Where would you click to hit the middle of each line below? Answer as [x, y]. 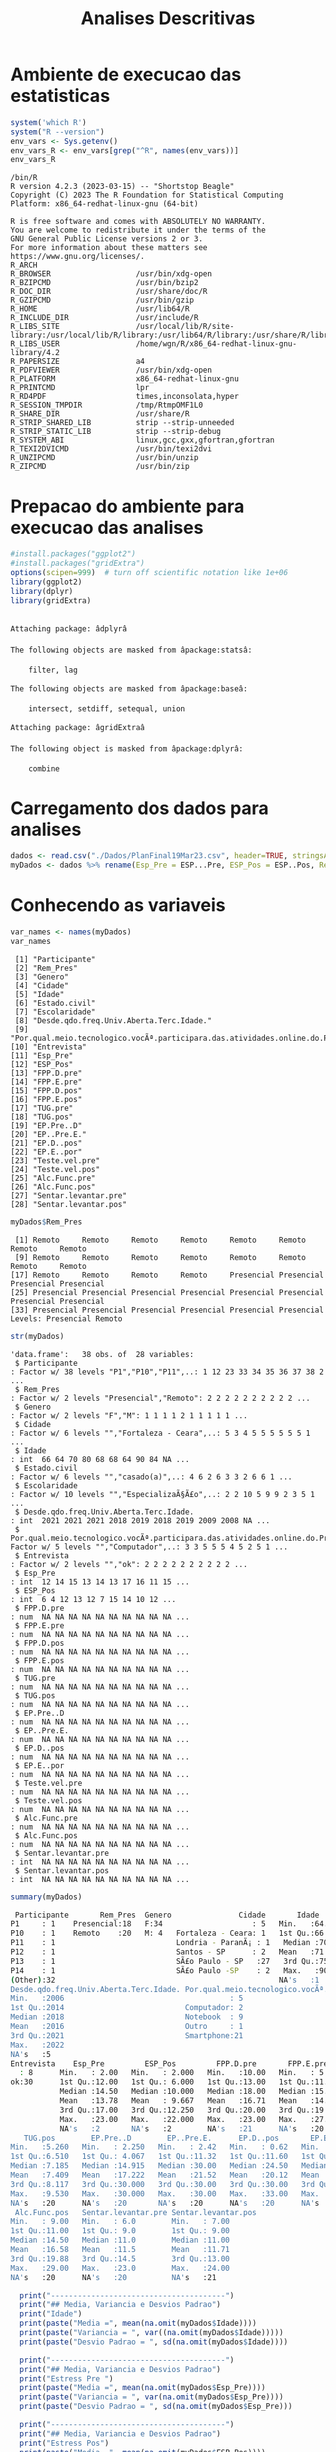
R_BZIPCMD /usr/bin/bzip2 [104, 283]
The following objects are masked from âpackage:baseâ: [129, 688]
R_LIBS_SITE [35, 327]
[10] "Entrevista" [48, 1047]
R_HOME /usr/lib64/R [100, 309]
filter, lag [53, 670]
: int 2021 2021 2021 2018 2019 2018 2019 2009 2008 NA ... [140, 1520]
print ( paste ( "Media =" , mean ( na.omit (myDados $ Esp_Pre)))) [143, 2388]
